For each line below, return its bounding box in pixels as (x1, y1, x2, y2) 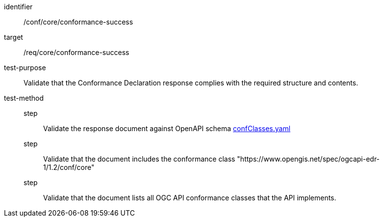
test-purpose (4, 63, 46, 72)
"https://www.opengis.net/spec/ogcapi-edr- (237, 155, 380, 163)
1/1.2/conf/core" (43, 163, 95, 171)
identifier (4, 2, 33, 11)
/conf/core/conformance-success (24, 18, 133, 26)
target (4, 33, 23, 41)
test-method (4, 94, 44, 102)
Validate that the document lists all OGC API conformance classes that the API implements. (43, 193, 336, 202)
